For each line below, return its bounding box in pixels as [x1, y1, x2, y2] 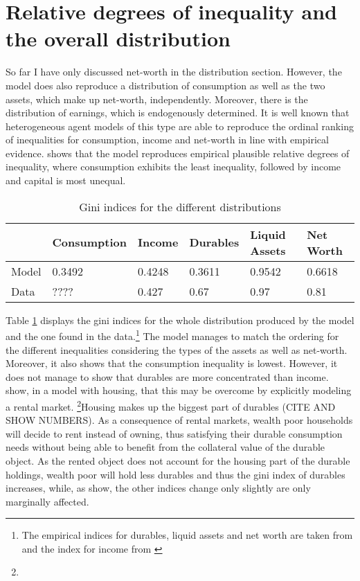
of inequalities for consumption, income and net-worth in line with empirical [6, 132, 329, 147]
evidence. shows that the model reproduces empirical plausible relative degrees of [6, 145, 350, 160]
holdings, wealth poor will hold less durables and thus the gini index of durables [6, 467, 345, 481]
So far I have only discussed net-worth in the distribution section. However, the [6, 64, 342, 79]
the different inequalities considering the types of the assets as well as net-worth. [6, 342, 348, 357]
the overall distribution [6, 24, 231, 53]
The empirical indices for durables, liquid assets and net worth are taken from [21, 528, 353, 542]
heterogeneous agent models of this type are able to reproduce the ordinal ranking [6, 118, 354, 133]
